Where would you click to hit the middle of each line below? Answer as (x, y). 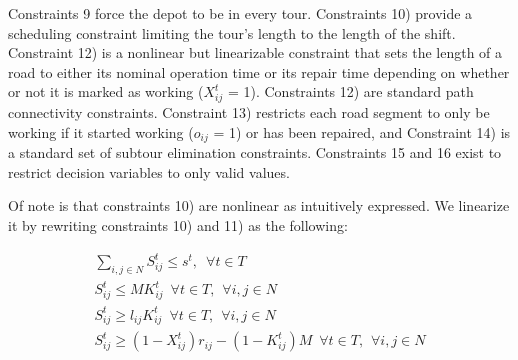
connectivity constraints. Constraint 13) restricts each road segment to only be (249, 112)
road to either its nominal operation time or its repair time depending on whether (259, 71)
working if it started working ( (101, 131)
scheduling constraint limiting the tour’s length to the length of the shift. (232, 32)
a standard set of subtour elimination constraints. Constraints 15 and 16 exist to (255, 152)
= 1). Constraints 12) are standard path (350, 91)
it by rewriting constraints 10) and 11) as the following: (178, 224)
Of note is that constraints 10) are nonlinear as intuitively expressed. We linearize (259, 205)
